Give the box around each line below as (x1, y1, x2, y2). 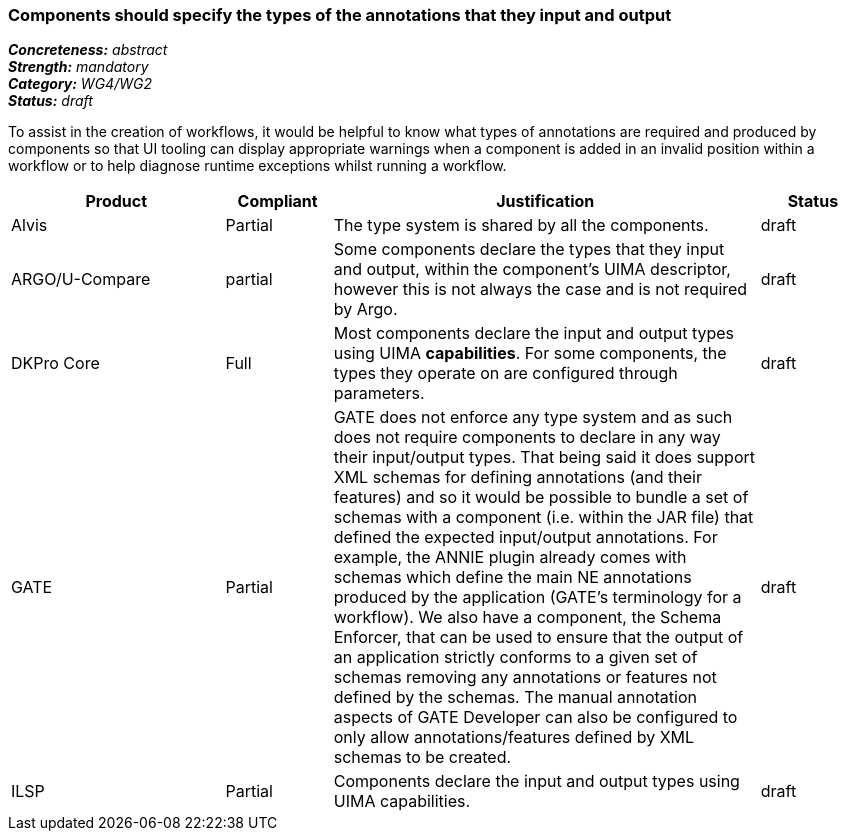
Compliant (237, 191, 318, 212)
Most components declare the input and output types (333, 323, 735, 344)
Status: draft (8, 92, 93, 110)
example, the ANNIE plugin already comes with (333, 547, 687, 568)
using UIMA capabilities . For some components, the (333, 343, 727, 364)
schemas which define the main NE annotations (333, 567, 692, 588)
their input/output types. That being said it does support (333, 447, 756, 468)
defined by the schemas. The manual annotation (333, 687, 698, 708)
